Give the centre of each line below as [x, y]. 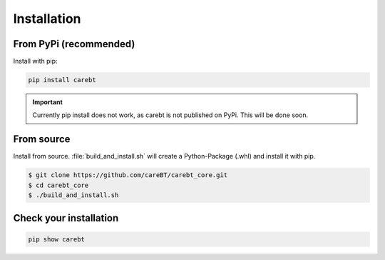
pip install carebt [62, 80]
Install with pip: [35, 61]
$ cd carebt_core [58, 185]
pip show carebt [57, 239]
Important [48, 102]
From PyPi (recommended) [74, 44]
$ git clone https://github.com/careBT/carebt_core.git [128, 175]
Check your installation [66, 218]
